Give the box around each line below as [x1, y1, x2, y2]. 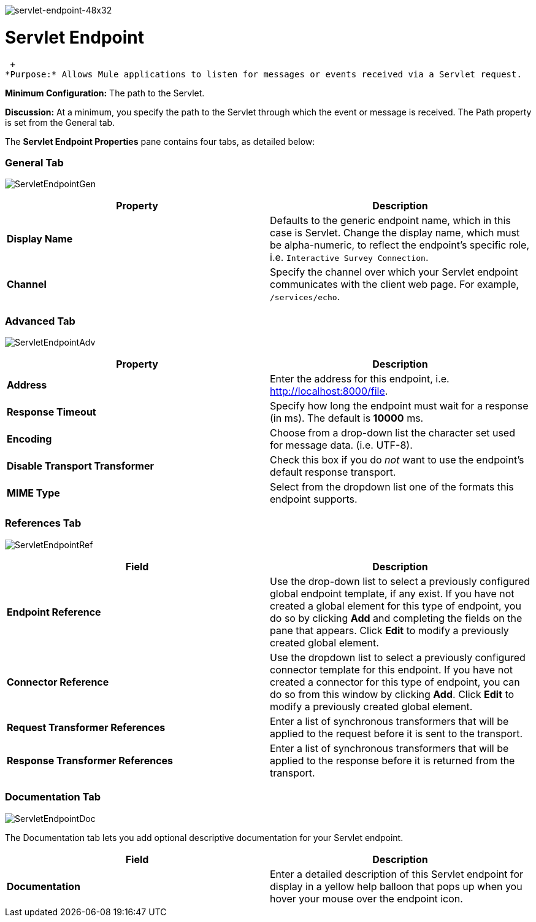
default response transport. [270, 466, 396, 478]
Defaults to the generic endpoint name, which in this [270, 214, 511, 227]
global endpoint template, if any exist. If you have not [270, 587, 515, 600]
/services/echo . [270, 290, 340, 303]
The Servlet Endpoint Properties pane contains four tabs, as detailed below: [5, 136, 315, 147]
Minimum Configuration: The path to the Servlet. [5, 87, 205, 98]
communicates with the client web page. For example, [270, 278, 519, 291]
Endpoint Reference [7, 605, 101, 618]
